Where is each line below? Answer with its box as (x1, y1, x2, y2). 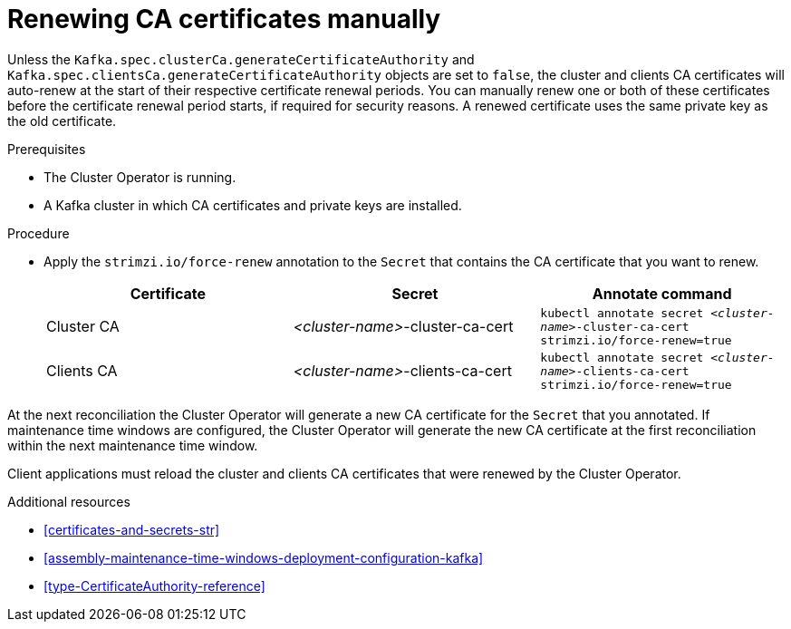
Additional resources (7, 493, 130, 509)
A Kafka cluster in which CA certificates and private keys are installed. (43, 197, 462, 213)
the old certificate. (7, 112, 117, 129)
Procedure (7, 225, 70, 241)
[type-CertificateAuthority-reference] (43, 577, 265, 594)
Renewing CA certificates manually (7, 4, 441, 34)
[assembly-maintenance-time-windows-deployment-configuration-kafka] (43, 549, 484, 566)
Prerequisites (7, 140, 86, 157)
